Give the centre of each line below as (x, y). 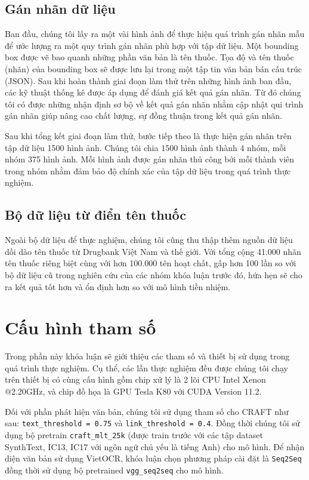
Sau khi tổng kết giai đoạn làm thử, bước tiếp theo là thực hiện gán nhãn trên (148, 135)
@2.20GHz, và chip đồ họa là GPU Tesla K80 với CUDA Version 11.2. (133, 391)
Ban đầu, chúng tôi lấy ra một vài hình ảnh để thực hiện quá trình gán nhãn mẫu (155, 34)
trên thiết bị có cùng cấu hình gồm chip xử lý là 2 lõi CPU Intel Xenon (135, 379)
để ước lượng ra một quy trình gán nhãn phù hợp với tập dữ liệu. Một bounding (152, 45)
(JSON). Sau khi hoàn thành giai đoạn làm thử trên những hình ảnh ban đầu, (148, 80)
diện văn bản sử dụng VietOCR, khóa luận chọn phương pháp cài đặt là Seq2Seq (153, 458)
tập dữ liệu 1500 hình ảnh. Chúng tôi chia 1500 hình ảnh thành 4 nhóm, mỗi (146, 147)
